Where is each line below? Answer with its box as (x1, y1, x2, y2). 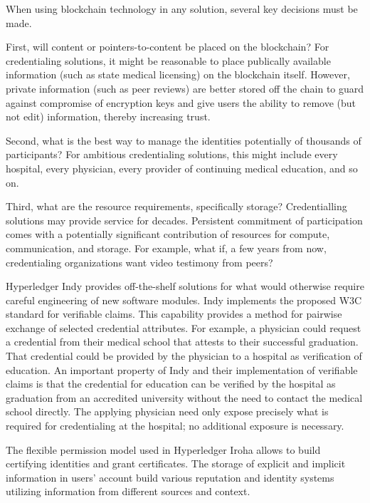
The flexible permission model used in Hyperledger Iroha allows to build (6, 442, 321, 457)
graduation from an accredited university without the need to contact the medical (6, 390, 363, 405)
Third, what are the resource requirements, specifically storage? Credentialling (6, 199, 347, 214)
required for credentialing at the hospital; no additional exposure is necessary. (6, 418, 344, 433)
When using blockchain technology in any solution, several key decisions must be (6, 1, 358, 16)
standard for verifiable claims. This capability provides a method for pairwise (6, 306, 342, 321)
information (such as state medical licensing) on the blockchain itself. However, (6, 67, 350, 82)
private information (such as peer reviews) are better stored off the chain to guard (6, 81, 364, 95)
